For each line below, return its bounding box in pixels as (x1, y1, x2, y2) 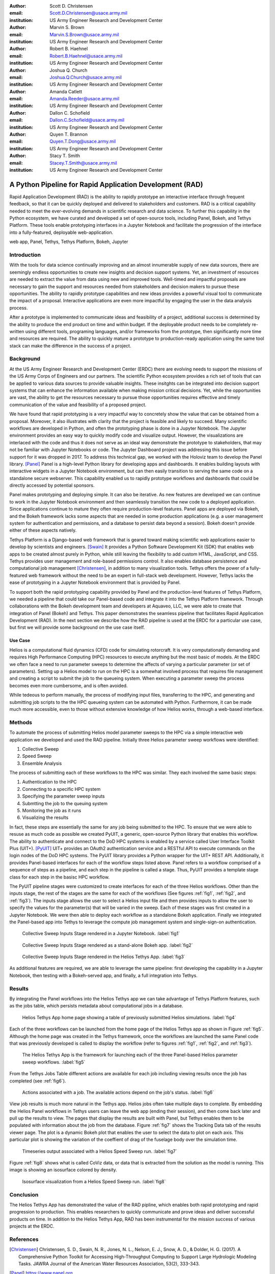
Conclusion (9, 1191, 39, 1198)
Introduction (9, 251, 41, 258)
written (9, 328, 24, 334)
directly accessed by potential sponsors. (9, 482, 95, 489)
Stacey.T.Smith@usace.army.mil (49, 160, 117, 166)
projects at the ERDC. (9, 1223, 54, 1229)
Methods (9, 719, 33, 726)
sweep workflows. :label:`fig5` (22, 1059, 86, 1065)
